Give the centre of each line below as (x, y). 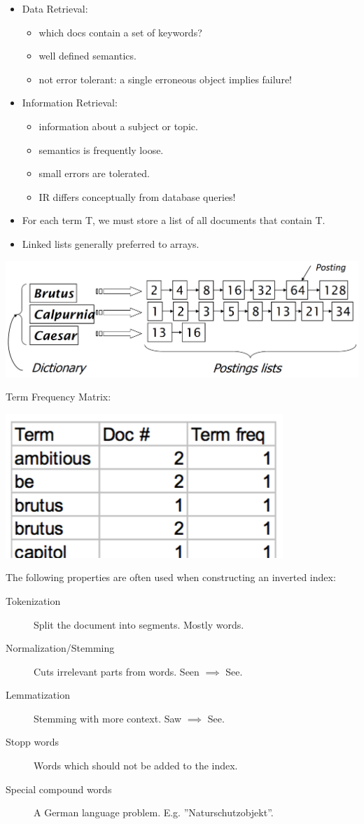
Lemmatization (38, 695)
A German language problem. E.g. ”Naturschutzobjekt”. (154, 812)
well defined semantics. (87, 56)
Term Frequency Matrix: (58, 397)
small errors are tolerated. (94, 173)
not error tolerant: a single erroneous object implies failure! (166, 79)
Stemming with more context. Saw (108, 718)
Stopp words (32, 742)
